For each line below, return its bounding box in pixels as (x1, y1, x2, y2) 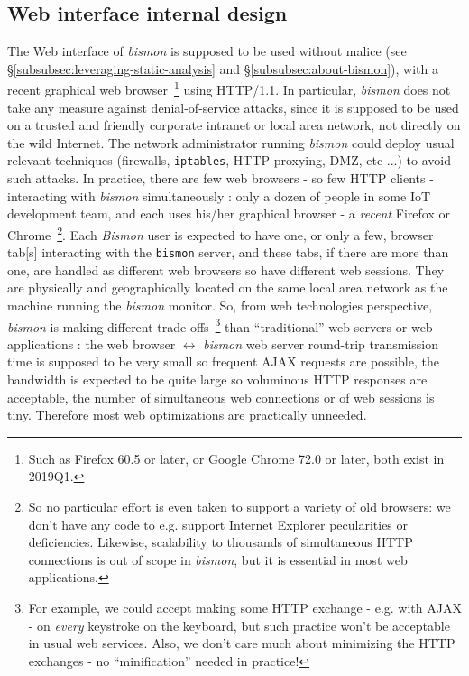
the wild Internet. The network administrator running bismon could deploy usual (7, 133, 455, 152)
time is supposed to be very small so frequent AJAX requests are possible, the (7, 352, 439, 371)
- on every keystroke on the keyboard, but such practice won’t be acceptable (28, 616, 450, 634)
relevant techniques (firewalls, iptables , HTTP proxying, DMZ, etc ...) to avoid (7, 151, 451, 170)
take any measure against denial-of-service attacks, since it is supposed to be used (7, 97, 459, 116)
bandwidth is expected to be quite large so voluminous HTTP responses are (7, 369, 428, 388)
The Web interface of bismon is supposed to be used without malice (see (7, 42, 407, 60)
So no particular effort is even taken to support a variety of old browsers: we (28, 496, 451, 515)
